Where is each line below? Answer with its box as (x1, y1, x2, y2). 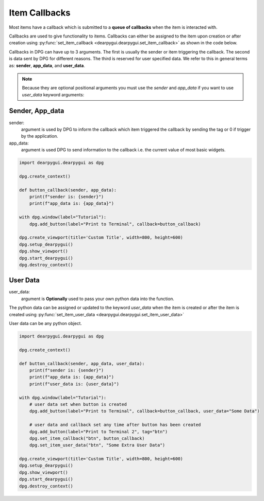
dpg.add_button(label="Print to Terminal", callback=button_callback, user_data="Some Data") (29, 409, 260, 414)
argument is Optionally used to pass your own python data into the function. (21, 296, 174, 302)
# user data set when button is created (29, 401, 127, 407)
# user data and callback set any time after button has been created (29, 422, 201, 428)
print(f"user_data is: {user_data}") (29, 381, 119, 387)
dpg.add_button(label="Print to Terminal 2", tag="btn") (29, 429, 168, 434)
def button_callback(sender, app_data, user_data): (19, 360, 145, 366)
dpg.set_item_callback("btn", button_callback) (29, 435, 145, 441)
